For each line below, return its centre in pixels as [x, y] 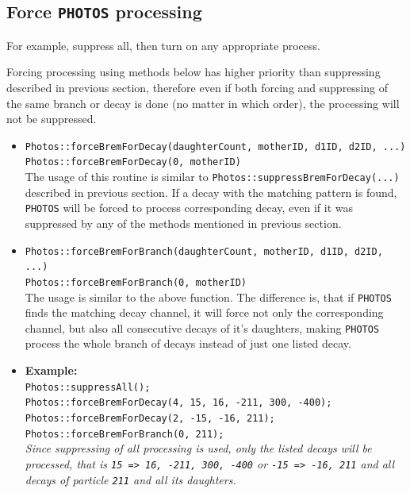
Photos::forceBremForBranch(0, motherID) [136, 282]
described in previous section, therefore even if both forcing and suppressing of [197, 87]
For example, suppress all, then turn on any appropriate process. [163, 45]
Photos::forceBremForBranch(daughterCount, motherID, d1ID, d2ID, [204, 251]
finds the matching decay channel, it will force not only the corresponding [204, 312]
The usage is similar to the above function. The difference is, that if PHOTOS [208, 297]
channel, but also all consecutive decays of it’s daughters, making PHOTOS [202, 327]
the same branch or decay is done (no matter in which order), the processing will [203, 103]
